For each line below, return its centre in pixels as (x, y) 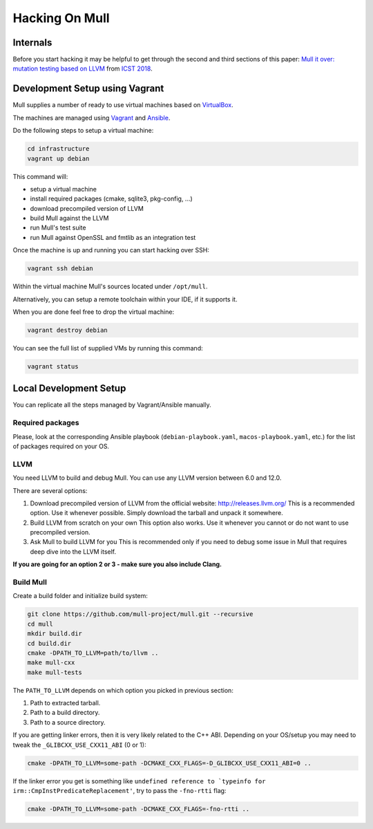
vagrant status (53, 366)
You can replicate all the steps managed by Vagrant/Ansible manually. (112, 405)
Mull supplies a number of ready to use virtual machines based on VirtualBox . (123, 105)
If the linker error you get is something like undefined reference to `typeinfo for (139, 781)
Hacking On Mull (61, 18)
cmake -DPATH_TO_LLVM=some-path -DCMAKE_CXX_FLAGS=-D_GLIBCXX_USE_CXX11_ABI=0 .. (170, 763)
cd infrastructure (58, 149)
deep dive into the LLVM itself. (73, 551)
